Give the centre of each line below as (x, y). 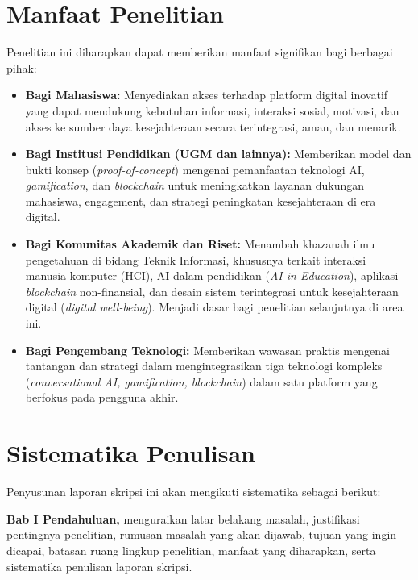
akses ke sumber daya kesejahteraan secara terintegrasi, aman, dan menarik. (213, 126)
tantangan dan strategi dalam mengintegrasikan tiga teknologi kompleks (204, 366)
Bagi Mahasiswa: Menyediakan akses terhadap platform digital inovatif (207, 95)
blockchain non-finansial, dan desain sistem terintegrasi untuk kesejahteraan (212, 291)
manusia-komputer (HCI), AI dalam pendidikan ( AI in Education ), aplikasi (212, 275)
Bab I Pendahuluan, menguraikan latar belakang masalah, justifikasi (183, 518)
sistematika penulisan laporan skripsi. (99, 566)
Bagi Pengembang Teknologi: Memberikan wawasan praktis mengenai (207, 350)
